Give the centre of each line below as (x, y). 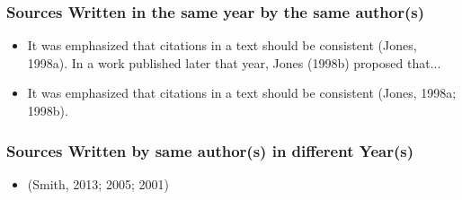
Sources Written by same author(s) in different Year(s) (210, 150)
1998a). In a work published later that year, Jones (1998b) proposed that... (234, 62)
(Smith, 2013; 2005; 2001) (98, 183)
